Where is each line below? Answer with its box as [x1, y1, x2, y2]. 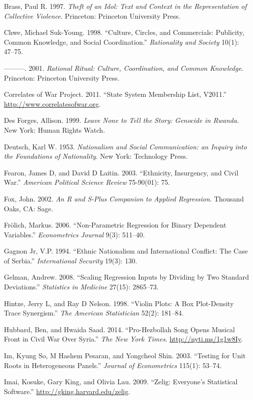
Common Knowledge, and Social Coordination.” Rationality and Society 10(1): [4, 36, 239, 47]
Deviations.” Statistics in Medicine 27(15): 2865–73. [4, 282, 159, 292]
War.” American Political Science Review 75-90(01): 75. [4, 177, 170, 187]
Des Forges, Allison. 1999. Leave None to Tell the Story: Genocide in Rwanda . [4, 115, 239, 125]
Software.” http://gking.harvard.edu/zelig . [4, 386, 130, 396]
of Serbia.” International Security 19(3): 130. [4, 255, 137, 265]
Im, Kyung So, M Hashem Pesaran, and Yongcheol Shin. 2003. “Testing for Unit [4, 350, 246, 361]
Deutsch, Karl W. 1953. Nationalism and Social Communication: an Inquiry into [4, 141, 247, 151]
